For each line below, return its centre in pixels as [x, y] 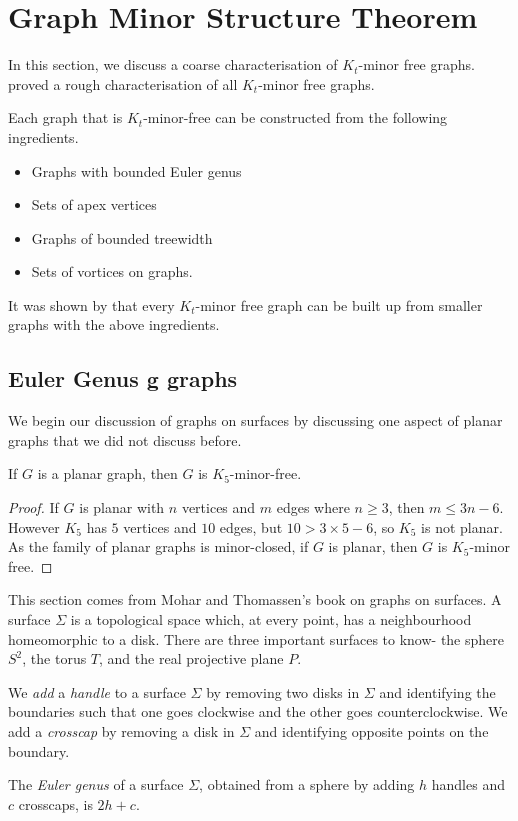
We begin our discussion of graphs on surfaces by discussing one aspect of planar [255, 420]
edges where [313, 507]
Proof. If [33, 507]
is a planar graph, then [107, 473]
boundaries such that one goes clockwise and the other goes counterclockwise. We [258, 711]
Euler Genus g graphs [123, 378]
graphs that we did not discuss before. [125, 439]
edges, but [251, 526]
